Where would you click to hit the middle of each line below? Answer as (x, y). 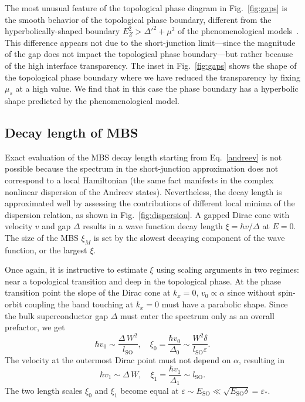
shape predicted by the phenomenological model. (92, 100)
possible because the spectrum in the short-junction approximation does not (142, 168)
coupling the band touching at (79, 304)
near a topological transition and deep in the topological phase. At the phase (143, 281)
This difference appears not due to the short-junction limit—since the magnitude (150, 42)
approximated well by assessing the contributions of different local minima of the (150, 203)
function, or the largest (46, 249)
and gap (56, 226)
